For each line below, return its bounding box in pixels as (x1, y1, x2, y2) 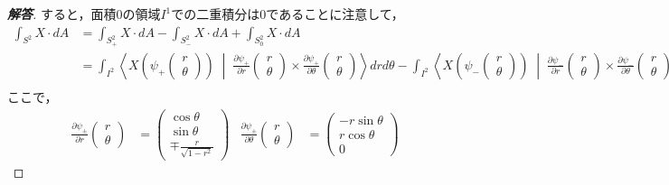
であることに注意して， (266, 5, 404, 23)
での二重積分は (171, 5, 260, 23)
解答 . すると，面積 (7, 5, 117, 23)
